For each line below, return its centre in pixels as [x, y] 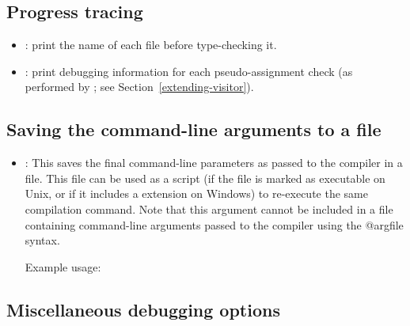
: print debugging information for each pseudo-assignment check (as [189, 71]
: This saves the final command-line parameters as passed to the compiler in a [214, 163]
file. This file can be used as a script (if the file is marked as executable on [205, 178]
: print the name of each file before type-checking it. [151, 45]
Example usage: [63, 266]
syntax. [42, 240]
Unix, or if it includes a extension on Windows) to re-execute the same [196, 193]
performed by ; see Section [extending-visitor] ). [139, 87]
